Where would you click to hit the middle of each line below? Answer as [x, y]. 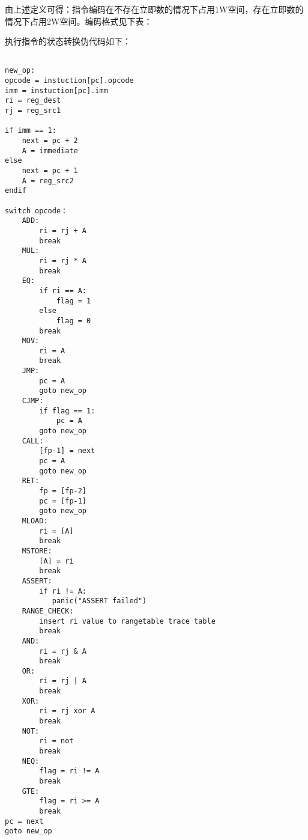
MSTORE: [37, 551]
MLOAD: [35, 521]
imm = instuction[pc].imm [56, 90]
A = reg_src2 [48, 181]
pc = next [24, 821]
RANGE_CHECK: [48, 611]
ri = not [56, 741]
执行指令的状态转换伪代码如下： [68, 41]
